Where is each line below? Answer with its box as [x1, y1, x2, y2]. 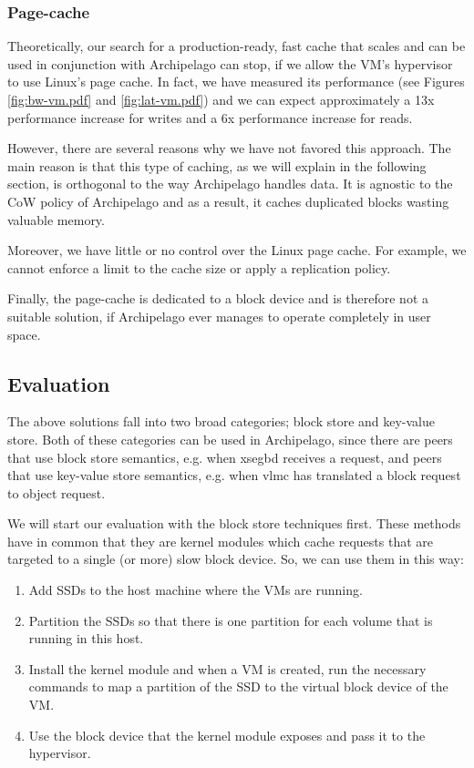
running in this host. [28, 629, 144, 648]
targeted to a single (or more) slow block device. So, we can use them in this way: [7, 549, 464, 568]
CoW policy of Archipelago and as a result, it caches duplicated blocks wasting [7, 191, 449, 210]
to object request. [7, 483, 106, 502]
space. [7, 324, 41, 343]
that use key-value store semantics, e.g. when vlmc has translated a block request [7, 466, 461, 485]
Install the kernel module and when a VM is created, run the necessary [28, 659, 427, 678]
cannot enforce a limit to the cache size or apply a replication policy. [7, 258, 391, 277]
